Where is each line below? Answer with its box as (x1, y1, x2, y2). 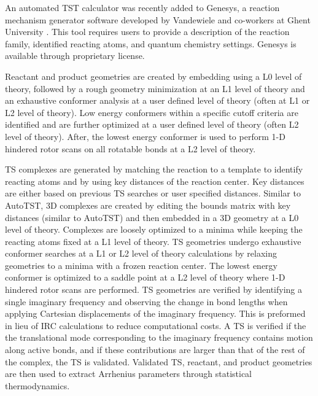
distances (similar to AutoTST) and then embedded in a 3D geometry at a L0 (5, 211, 299, 223)
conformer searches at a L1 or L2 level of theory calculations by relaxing (5, 247, 277, 260)
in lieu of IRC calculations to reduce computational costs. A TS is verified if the (5, 319, 306, 332)
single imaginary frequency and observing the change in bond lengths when (5, 295, 288, 308)
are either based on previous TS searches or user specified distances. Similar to (5, 187, 301, 200)
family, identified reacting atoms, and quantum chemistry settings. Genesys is (5, 37, 297, 50)
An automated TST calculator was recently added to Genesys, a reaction (5, 1, 280, 14)
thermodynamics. (5, 379, 70, 392)
